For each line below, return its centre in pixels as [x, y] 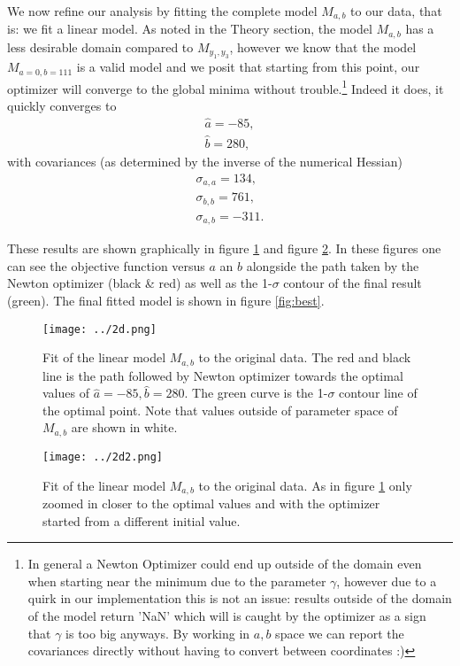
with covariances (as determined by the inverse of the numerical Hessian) [205, 162]
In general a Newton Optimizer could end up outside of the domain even [225, 564]
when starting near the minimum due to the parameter [177, 581]
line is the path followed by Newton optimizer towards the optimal [223, 375]
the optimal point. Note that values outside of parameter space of [220, 410]
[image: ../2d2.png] [103, 457]
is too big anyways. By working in [158, 633]
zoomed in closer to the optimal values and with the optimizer [211, 503]
